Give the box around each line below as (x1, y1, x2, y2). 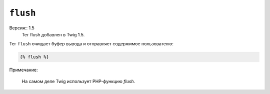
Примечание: (9, 67, 38, 73)
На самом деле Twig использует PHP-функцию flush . (21, 78, 135, 84)
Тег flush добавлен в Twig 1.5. (21, 31, 85, 37)
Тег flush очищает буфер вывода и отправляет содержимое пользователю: (9, 41, 173, 47)
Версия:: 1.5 (9, 25, 34, 31)
